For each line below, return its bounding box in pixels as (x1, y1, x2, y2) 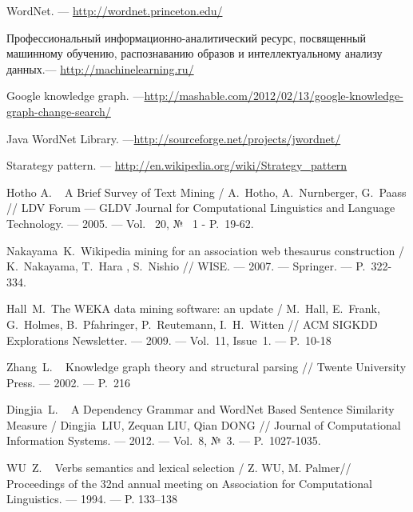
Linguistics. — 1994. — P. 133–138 (6, 490, 178, 507)
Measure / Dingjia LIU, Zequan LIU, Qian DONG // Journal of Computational (6, 416, 401, 433)
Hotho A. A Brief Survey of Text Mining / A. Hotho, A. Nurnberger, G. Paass (6, 183, 407, 200)
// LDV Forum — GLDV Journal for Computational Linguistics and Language (6, 199, 395, 216)
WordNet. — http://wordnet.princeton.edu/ (6, 2, 223, 18)
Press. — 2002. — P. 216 (6, 374, 130, 390)
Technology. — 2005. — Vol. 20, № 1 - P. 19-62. (6, 214, 254, 231)
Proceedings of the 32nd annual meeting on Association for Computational (6, 474, 372, 491)
